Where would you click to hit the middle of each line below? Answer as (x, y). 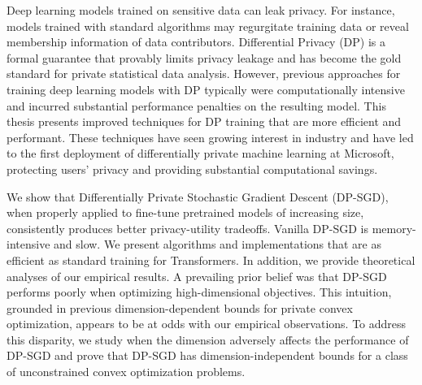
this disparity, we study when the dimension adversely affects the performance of (208, 339)
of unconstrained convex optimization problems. (126, 372)
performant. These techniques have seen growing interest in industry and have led (210, 137)
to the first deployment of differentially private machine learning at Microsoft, (200, 153)
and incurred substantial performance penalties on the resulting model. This (196, 105)
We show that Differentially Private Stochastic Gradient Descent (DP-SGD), (198, 196)
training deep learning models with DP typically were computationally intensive (206, 89)
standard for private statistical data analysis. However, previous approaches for (204, 74)
